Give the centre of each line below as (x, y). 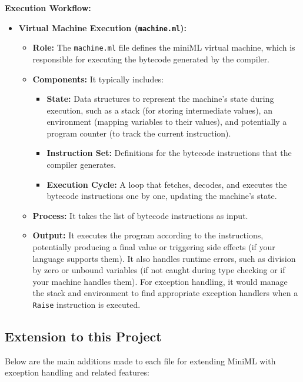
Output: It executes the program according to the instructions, (148, 235)
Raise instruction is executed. (86, 304)
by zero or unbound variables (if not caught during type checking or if (159, 270)
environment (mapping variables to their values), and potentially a (167, 122)
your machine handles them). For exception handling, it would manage (160, 281)
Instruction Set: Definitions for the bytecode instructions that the (169, 153)
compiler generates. (81, 165)
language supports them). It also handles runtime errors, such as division (164, 258)
